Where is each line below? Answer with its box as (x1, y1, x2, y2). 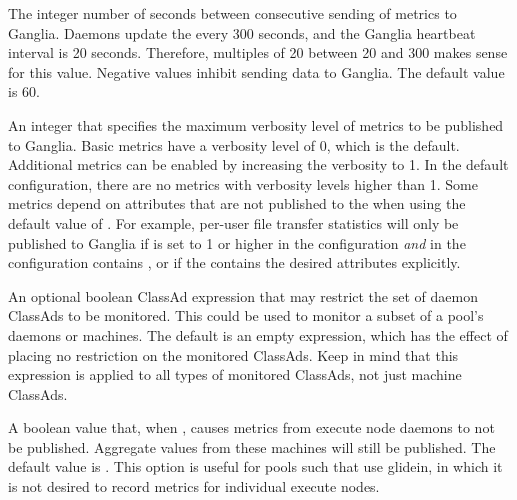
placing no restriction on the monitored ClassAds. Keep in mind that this (8, 344, 459, 365)
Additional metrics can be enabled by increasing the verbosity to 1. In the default (8, 154, 509, 175)
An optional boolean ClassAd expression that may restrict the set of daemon (8, 285, 478, 306)
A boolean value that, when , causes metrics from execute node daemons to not (8, 417, 495, 438)
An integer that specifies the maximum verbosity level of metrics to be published (8, 114, 504, 135)
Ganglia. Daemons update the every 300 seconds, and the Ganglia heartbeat (8, 22, 476, 43)
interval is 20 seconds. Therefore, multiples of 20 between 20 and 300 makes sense (8, 42, 508, 63)
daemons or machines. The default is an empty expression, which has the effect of (8, 324, 508, 345)
